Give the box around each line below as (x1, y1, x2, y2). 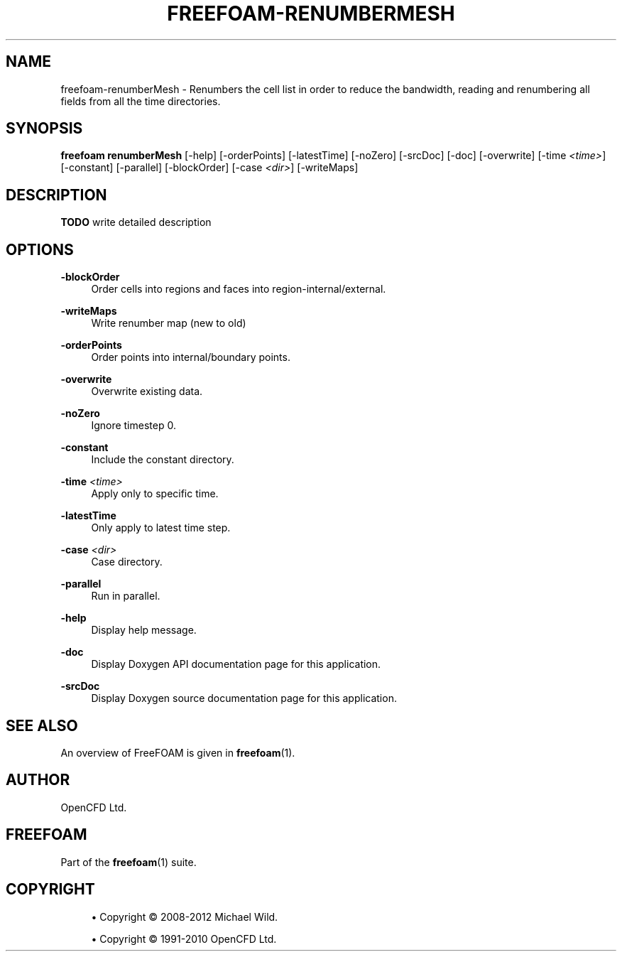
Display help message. (91, 624, 197, 637)
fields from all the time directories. (60, 94, 221, 107)
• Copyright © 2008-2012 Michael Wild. (91, 910, 278, 923)
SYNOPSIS (6, 119, 83, 138)
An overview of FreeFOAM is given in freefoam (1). (60, 746, 295, 759)
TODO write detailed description (60, 216, 212, 229)
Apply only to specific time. (91, 487, 219, 500)
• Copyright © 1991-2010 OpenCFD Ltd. (91, 932, 277, 945)
